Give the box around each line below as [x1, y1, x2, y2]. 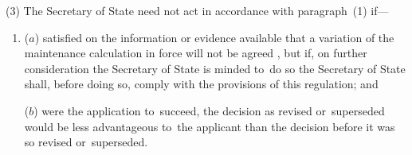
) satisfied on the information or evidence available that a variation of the [34, 29, 394, 45]
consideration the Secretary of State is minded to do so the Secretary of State [24, 60, 406, 76]
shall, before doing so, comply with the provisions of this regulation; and [24, 76, 379, 92]
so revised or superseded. [24, 134, 148, 150]
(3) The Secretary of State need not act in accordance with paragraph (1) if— [6, 2, 389, 18]
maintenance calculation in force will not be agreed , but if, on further [24, 45, 367, 61]
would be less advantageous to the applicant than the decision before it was [24, 118, 395, 134]
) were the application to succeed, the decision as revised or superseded [33, 102, 385, 118]
